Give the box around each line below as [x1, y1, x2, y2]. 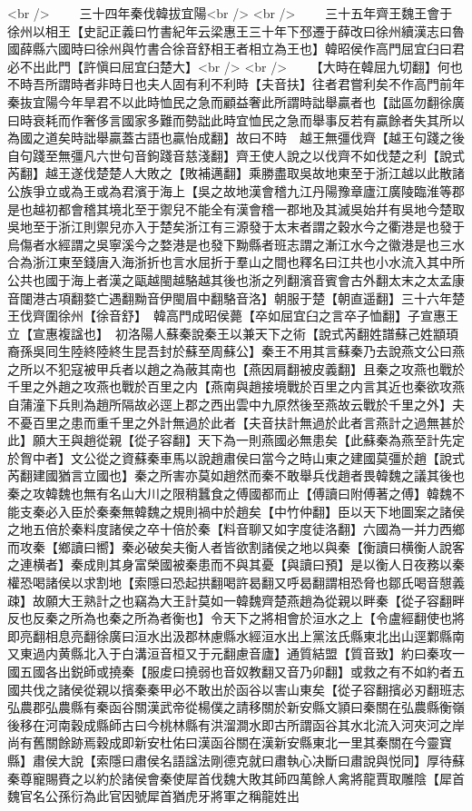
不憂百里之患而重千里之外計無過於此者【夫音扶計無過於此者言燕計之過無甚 [7, 412, 452, 431]
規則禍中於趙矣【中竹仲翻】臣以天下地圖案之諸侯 [172, 501, 465, 520]
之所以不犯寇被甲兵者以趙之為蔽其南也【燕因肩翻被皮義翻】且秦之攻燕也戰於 [7, 359, 465, 378]
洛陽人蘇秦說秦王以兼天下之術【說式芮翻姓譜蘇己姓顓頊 [127, 323, 458, 342]
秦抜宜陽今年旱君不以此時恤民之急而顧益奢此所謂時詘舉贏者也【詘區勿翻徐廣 [7, 92, 465, 111]
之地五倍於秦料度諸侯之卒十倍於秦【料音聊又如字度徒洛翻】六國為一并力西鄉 [7, 519, 465, 539]
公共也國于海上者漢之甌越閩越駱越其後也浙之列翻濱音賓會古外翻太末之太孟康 [7, 270, 465, 289]
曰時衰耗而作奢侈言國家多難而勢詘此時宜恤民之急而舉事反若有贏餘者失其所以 [7, 110, 465, 129]
